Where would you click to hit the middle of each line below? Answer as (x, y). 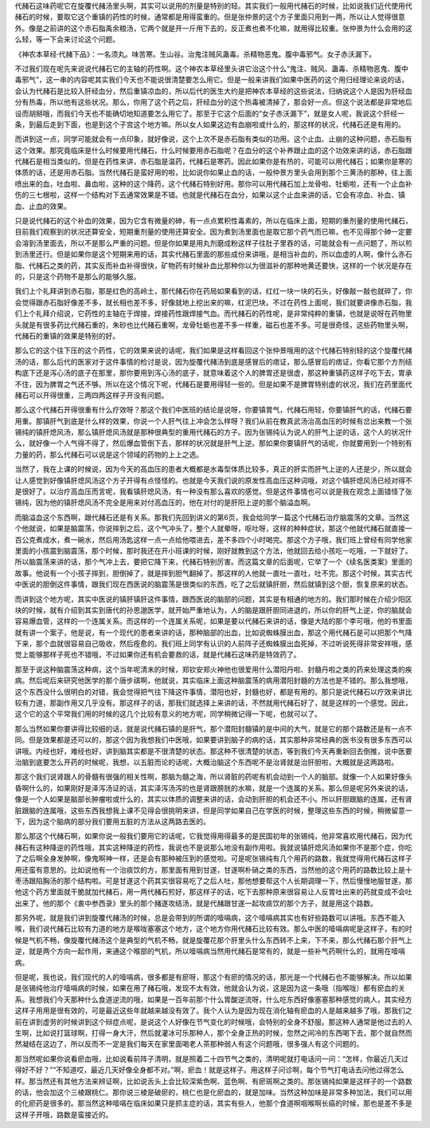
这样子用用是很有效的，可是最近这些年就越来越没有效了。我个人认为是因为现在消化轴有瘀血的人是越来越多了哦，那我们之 (213, 1011)
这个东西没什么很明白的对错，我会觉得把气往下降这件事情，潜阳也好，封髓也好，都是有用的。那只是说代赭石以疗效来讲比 (213, 692)
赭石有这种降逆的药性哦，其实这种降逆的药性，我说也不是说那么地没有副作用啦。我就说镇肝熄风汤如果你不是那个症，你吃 (213, 847)
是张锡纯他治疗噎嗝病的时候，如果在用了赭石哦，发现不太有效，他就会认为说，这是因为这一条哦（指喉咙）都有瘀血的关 (210, 988)
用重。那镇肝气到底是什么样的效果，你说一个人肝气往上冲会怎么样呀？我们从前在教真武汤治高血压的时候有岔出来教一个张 (213, 421)
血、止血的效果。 (43, 206)
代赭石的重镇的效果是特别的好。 (67, 336)
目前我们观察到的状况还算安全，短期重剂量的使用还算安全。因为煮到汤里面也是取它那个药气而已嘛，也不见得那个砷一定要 (213, 232)
